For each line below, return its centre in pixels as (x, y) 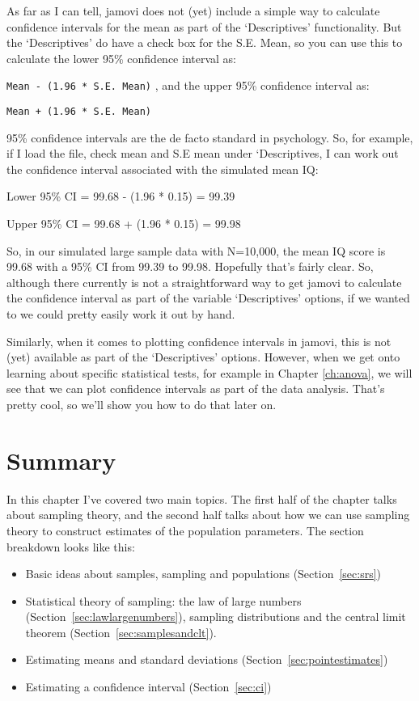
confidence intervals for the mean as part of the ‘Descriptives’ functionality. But (204, 26)
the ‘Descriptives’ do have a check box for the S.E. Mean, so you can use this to (205, 42)
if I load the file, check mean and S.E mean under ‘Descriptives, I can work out (203, 153)
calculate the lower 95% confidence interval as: (122, 58)
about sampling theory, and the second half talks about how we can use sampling (208, 515)
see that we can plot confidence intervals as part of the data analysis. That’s (196, 389)
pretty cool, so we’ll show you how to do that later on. (142, 404)
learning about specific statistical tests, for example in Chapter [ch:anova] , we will (209, 372)
